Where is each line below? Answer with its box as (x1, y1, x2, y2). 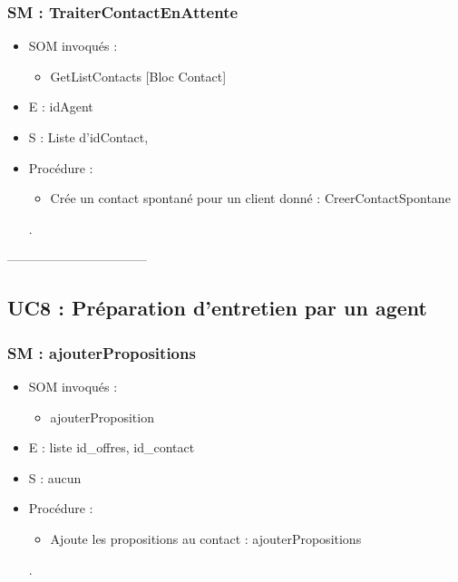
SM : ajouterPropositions (7, 341, 196, 364)
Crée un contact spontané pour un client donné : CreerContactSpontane (50, 189, 451, 208)
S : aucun (28, 468, 82, 487)
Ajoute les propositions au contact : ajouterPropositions (50, 529, 362, 548)
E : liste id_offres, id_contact (28, 438, 195, 457)
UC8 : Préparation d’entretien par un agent (7, 294, 427, 322)
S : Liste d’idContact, (28, 128, 149, 146)
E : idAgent (28, 97, 93, 116)
